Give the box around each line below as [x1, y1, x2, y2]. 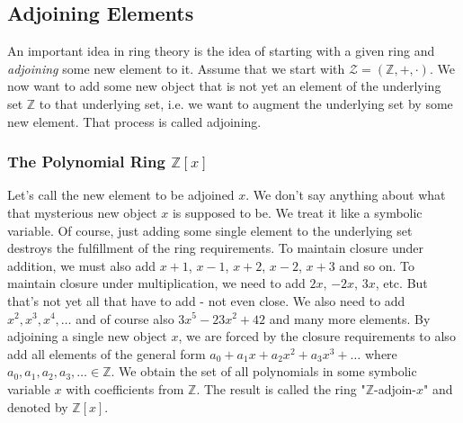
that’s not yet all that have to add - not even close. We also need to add [7, 291, 405, 310]
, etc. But [375, 274, 428, 292]
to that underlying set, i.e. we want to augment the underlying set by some [39, 94, 453, 112]
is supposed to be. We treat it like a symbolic [172, 202, 423, 221]
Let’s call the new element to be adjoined [7, 185, 235, 204]
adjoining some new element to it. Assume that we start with [7, 58, 345, 77]
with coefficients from [66, 379, 184, 398]
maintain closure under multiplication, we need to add [7, 274, 306, 292]
